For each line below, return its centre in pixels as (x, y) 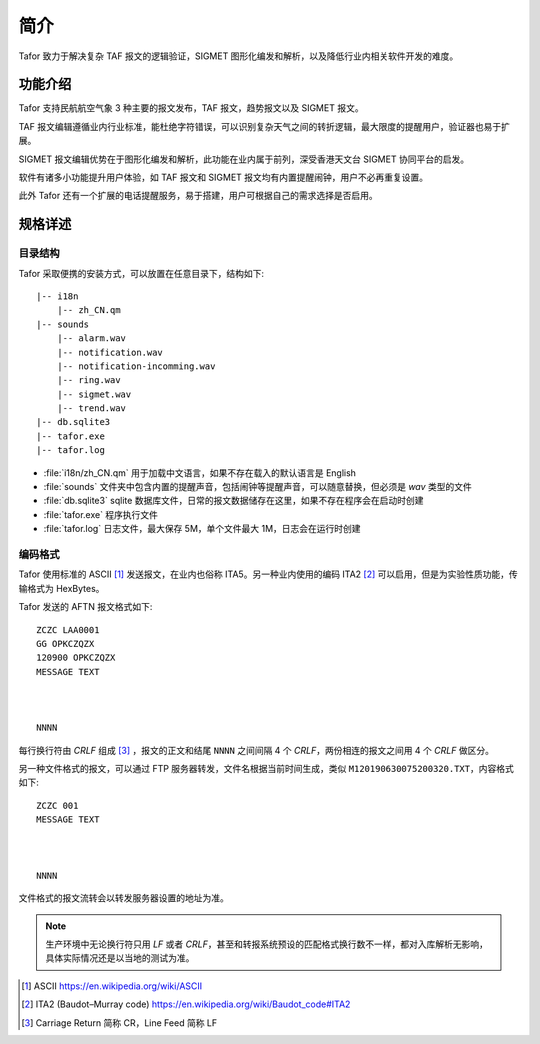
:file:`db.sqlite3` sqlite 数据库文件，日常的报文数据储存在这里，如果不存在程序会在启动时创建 (233, 501)
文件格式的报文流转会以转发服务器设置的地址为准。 (123, 898)
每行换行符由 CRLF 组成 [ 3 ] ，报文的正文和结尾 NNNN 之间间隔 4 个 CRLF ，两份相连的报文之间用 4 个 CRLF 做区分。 (256, 750)
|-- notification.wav (110, 352)
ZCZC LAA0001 (68, 629)
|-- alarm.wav (91, 338)
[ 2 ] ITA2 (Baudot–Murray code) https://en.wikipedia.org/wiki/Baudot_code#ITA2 (186, 1004)
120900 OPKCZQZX (76, 658)
